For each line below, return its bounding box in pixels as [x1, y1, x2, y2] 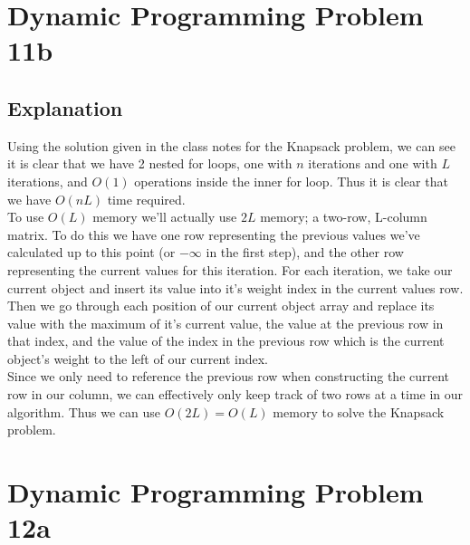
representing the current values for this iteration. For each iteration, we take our [7, 260, 453, 279]
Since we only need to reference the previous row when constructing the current [7, 367, 450, 386]
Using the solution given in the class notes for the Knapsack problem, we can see [7, 136, 456, 155]
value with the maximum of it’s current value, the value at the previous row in [7, 313, 444, 332]
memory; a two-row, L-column [260, 207, 427, 226]
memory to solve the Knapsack [273, 402, 445, 421]
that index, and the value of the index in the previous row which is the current [7, 331, 445, 350]
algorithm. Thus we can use [7, 402, 160, 421]
